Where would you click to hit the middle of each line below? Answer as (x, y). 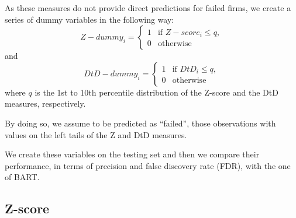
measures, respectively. (45, 103)
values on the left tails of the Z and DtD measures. (96, 134)
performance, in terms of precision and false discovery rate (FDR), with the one (148, 165)
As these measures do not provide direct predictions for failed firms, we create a (148, 8)
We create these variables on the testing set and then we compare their (132, 154)
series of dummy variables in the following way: (90, 19)
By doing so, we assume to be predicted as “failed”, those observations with (140, 123)
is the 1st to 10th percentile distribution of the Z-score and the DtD (156, 92)
